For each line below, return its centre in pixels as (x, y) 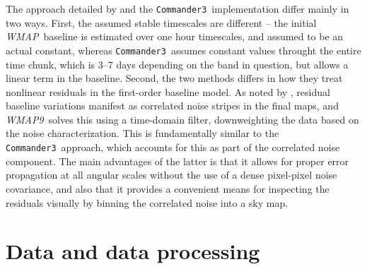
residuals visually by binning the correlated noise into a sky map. (147, 202)
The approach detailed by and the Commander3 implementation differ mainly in (177, 8)
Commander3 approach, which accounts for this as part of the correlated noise (173, 147)
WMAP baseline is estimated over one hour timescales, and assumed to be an (175, 36)
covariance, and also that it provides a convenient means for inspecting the (168, 188)
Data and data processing (133, 251)
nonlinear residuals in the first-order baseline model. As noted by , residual (168, 91)
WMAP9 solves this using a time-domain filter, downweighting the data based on (182, 119)
